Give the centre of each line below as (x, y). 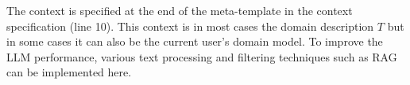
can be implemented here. (69, 72)
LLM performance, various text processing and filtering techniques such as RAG (202, 56)
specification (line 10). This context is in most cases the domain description (190, 26)
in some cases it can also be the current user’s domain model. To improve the (195, 41)
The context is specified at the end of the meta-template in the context (180, 10)
